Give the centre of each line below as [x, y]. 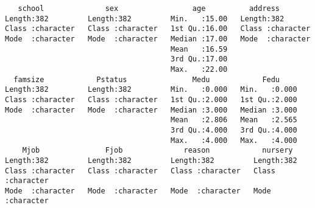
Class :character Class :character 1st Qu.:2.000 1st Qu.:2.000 [151, 99]
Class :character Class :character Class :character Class [140, 171]
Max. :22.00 [199, 69]
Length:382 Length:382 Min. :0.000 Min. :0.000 [151, 90]
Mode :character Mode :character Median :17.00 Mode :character [158, 39]
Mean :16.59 [199, 49]
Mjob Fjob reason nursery [157, 151]
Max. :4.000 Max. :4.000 [234, 140]
